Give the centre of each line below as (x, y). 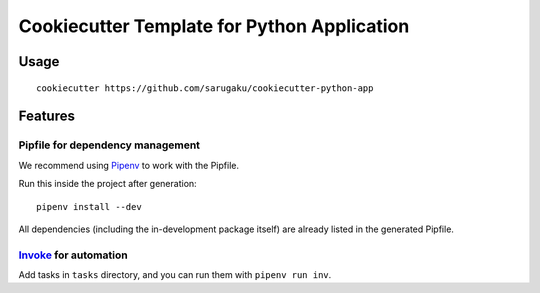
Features (46, 116)
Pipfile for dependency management (109, 145)
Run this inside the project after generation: (107, 184)
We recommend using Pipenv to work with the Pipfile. (129, 165)
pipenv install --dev (89, 206)
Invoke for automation (73, 255)
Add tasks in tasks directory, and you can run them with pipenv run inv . (175, 275)
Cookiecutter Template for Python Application (214, 26)
